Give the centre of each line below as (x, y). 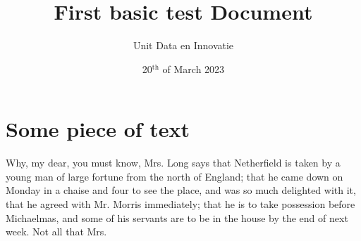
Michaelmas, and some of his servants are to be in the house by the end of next (177, 217)
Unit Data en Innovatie (183, 45)
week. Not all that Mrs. (56, 232)
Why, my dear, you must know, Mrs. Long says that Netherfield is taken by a (173, 163)
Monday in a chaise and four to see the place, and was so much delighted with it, (181, 190)
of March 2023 (194, 69)
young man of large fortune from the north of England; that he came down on (175, 176)
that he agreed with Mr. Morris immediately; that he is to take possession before (180, 204)
